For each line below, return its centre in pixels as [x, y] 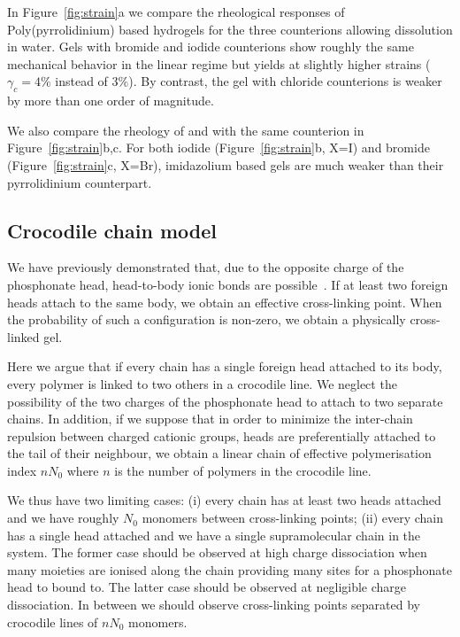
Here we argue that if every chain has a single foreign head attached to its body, [225, 366]
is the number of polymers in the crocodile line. [243, 470]
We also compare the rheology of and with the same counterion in [186, 130]
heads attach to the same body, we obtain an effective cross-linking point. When [225, 302]
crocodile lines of [53, 621]
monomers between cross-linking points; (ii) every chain [293, 518]
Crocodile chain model [112, 230]
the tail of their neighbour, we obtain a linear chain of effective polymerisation [219, 453]
